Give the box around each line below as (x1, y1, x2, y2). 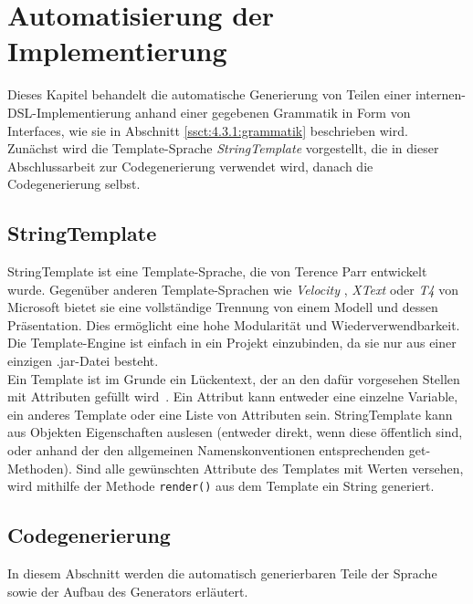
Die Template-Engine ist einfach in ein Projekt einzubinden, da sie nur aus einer (7, 333, 457, 352)
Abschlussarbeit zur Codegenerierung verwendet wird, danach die (7, 156, 373, 175)
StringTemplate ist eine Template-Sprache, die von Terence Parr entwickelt (7, 262, 427, 281)
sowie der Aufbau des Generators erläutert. (7, 581, 248, 600)
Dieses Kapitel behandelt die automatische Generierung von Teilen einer (7, 85, 412, 104)
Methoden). (7, 458, 72, 477)
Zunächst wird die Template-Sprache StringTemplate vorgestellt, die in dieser (7, 139, 439, 158)
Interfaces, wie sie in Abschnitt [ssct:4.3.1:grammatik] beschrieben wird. (7, 120, 408, 140)
